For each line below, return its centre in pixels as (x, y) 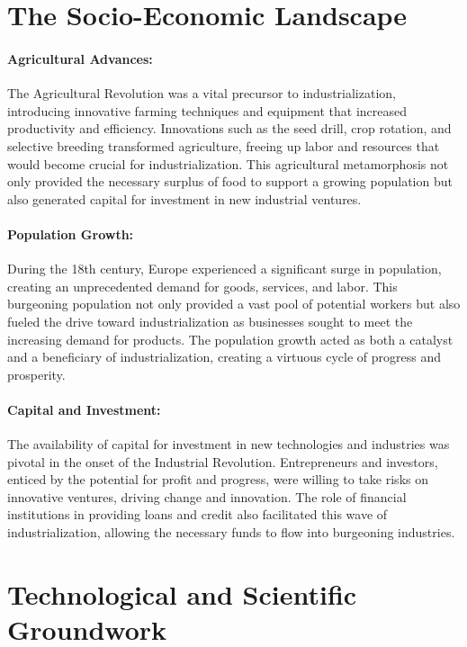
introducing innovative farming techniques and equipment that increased (207, 110)
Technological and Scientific (182, 593)
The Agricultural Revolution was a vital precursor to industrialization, (202, 93)
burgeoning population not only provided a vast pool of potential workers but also (234, 304)
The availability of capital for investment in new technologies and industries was (229, 444)
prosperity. (36, 374)
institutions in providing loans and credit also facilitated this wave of (198, 514)
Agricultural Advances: (80, 58)
